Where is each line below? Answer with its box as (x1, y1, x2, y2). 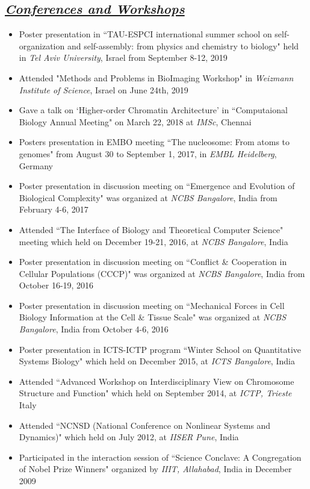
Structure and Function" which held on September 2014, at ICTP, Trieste (19, 387, 292, 399)
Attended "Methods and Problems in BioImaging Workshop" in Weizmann (19, 71, 294, 84)
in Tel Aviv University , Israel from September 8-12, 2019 (19, 51, 228, 64)
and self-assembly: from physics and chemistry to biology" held (67, 39, 299, 52)
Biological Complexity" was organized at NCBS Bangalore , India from (19, 191, 277, 204)
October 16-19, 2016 (19, 279, 94, 291)
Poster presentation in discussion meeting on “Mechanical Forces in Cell (19, 299, 285, 311)
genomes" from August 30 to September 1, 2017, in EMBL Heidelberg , (19, 147, 277, 160)
